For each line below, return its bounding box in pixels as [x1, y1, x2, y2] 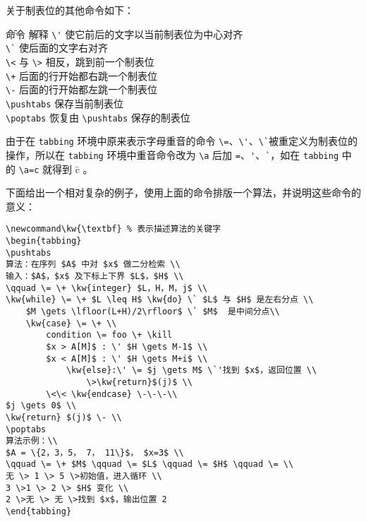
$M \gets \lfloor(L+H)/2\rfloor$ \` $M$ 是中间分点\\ [25, 306, 280, 316]
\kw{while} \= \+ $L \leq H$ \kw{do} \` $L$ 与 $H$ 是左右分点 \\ [6, 295, 314, 305]
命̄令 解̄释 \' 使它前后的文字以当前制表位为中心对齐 [6, 26, 243, 41]
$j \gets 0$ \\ [6, 401, 77, 411]
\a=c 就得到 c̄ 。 [18, 161, 93, 176]
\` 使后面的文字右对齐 [6, 40, 108, 55]
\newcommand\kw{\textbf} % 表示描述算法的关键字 [6, 224, 221, 235]
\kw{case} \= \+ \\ [25, 318, 117, 328]
